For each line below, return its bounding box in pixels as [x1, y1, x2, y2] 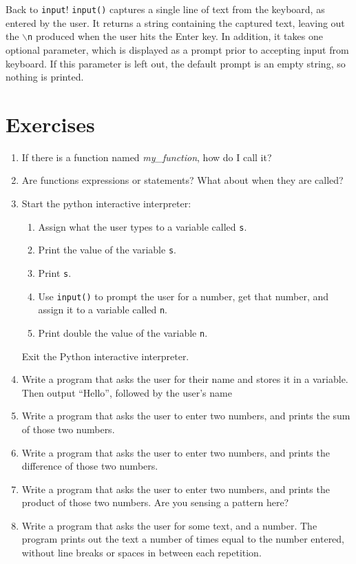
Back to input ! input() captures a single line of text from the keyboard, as [6, 2, 325, 16]
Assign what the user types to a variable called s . [38, 219, 247, 233]
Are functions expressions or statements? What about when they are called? [21, 173, 344, 187]
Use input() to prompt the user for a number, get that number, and [38, 289, 329, 303]
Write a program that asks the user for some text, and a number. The [21, 518, 317, 532]
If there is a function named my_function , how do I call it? [21, 149, 272, 164]
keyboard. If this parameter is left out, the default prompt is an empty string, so [6, 56, 346, 70]
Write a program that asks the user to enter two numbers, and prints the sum [21, 408, 350, 423]
